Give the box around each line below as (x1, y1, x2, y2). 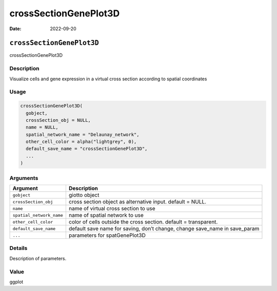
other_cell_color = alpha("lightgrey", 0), (26, 139, 137, 145)
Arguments (9, 174, 38, 182)
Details (9, 244, 28, 252)
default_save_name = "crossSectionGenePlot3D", (26, 146, 148, 152)
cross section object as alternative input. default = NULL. (68, 198, 207, 205)
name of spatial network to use (68, 212, 144, 218)
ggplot (9, 279, 24, 285)
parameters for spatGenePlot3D (68, 232, 146, 239)
